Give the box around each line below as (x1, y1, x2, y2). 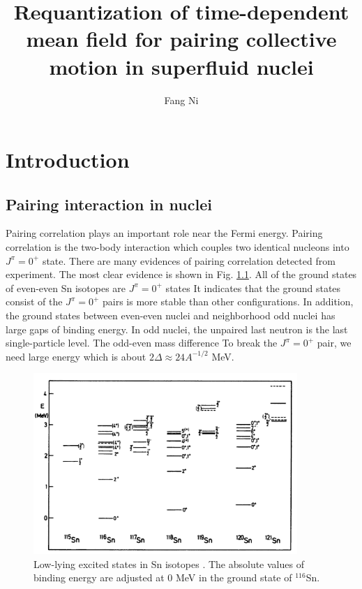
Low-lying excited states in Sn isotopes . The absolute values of (33, 556, 304, 571)
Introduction (6, 145, 130, 174)
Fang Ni (164, 92, 199, 107)
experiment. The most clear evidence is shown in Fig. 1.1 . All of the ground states (6, 267, 357, 282)
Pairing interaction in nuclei (6, 193, 212, 214)
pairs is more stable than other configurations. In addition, (102, 294, 354, 309)
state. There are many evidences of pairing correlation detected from (42, 253, 335, 268)
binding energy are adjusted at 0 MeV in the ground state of (33, 570, 292, 585)
